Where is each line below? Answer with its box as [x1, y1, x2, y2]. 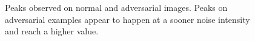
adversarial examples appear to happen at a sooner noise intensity [5, 13, 250, 25]
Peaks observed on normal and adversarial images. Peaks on [5, 1, 228, 13]
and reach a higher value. [5, 25, 99, 37]
